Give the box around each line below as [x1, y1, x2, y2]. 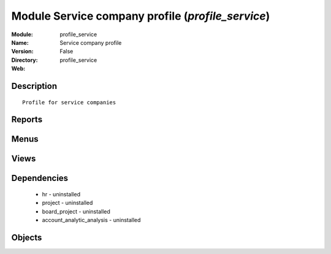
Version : [11, 48, 34, 55]
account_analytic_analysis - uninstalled [42, 217, 141, 224]
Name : [11, 39, 29, 46]
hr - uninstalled [42, 190, 81, 198]
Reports [11, 114, 43, 125]
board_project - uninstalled [42, 207, 110, 215]
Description [11, 80, 58, 91]
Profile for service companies [22, 99, 116, 106]
